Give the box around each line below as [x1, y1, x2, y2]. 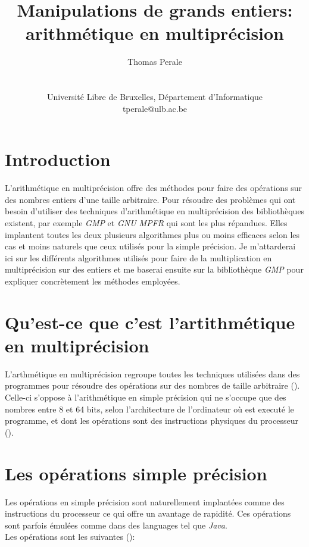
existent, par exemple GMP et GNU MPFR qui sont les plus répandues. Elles [5, 217, 288, 229]
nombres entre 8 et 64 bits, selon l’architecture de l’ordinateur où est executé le [5, 402, 294, 415]
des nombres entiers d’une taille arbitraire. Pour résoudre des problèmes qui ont [5, 193, 296, 205]
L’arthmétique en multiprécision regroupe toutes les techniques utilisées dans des [5, 367, 300, 380]
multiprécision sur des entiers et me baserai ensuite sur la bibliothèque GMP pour [5, 263, 304, 276]
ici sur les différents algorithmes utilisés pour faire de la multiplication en [5, 251, 272, 264]
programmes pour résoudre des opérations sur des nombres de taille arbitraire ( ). [5, 379, 300, 392]
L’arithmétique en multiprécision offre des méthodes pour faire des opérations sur [5, 182, 302, 194]
